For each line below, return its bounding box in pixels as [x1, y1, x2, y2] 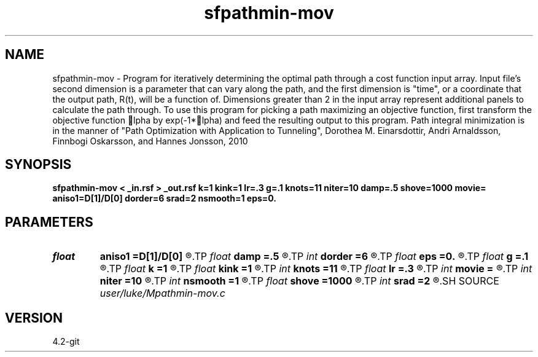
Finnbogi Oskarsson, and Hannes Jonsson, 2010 [52, 135, 248, 146]
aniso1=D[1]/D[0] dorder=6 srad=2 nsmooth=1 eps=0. [52, 193, 277, 204]
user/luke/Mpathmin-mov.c [99, 287, 225, 300]
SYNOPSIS [5, 157, 72, 173]
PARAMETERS [5, 214, 93, 230]
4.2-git [52, 336, 80, 347]
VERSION [5, 310, 63, 326]
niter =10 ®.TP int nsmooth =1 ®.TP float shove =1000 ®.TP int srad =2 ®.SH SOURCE [99, 275, 499, 288]
